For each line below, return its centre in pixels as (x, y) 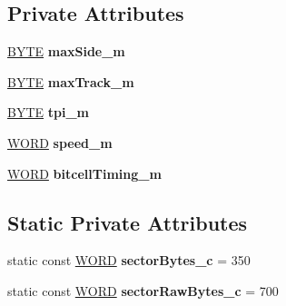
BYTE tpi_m (48, 112)
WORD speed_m (60, 142)
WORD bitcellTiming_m (84, 173)
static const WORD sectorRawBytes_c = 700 (143, 290)
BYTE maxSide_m (66, 51)
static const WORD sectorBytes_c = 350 (129, 260)
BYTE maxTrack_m (71, 81)
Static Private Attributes (128, 222)
